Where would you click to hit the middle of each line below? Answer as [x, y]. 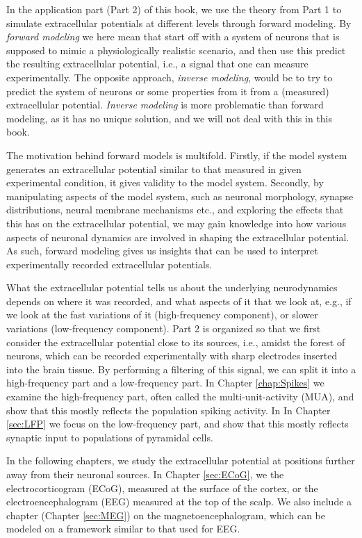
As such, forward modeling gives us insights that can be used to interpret [162, 251]
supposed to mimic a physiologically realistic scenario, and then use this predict [176, 50]
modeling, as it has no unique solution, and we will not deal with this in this [170, 118]
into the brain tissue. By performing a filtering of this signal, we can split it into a [181, 369]
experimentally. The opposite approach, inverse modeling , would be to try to [170, 77]
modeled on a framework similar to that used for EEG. [123, 529]
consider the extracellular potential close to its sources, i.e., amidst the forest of [176, 342]
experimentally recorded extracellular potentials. [109, 264]
